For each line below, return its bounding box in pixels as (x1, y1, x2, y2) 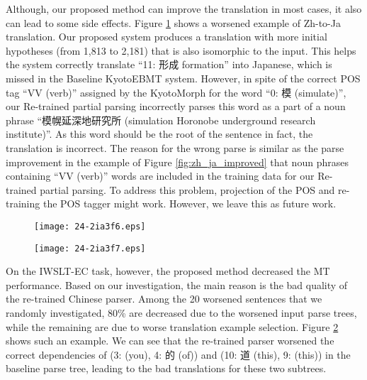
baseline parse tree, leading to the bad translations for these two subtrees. (6, 361, 327, 376)
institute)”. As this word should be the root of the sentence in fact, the (6, 126, 313, 141)
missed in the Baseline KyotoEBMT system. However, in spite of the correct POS (6, 70, 361, 85)
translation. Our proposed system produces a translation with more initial (6, 29, 327, 44)
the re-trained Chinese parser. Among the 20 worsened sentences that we (6, 291, 322, 306)
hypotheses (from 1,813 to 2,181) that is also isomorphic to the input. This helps (6, 43, 356, 58)
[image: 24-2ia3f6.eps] (34, 221, 146, 232)
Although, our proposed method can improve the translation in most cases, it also (6, 1, 362, 16)
